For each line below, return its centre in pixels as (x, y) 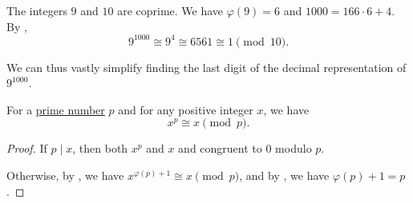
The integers (37, 10)
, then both (100, 148)
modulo (294, 148)
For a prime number (56, 109)
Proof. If (27, 148)
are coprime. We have (170, 10)
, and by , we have (284, 175)
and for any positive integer (186, 109)
